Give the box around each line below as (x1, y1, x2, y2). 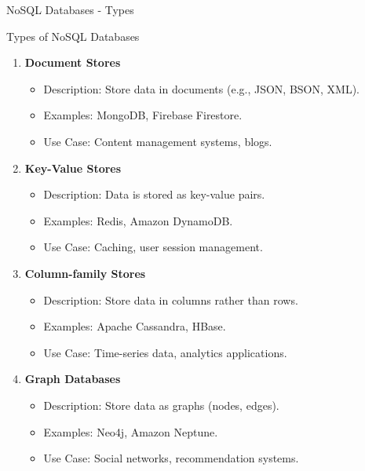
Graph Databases (24, 371, 121, 387)
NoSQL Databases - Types (6, 2, 134, 17)
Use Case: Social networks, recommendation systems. (43, 450, 299, 466)
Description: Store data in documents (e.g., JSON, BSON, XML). (43, 80, 360, 97)
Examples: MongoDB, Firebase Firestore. (43, 107, 243, 123)
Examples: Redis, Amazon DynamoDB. (43, 212, 233, 228)
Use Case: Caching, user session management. (43, 239, 263, 255)
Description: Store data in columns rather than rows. (43, 291, 298, 308)
